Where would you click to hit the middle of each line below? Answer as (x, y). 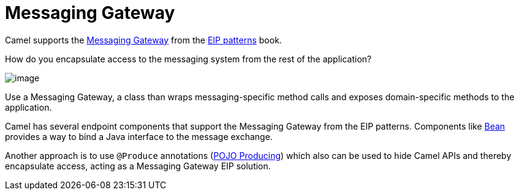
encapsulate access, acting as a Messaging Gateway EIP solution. (138, 166)
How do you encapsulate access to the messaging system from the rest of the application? (188, 59)
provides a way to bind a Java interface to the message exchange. (139, 136)
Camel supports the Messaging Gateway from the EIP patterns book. (143, 40)
